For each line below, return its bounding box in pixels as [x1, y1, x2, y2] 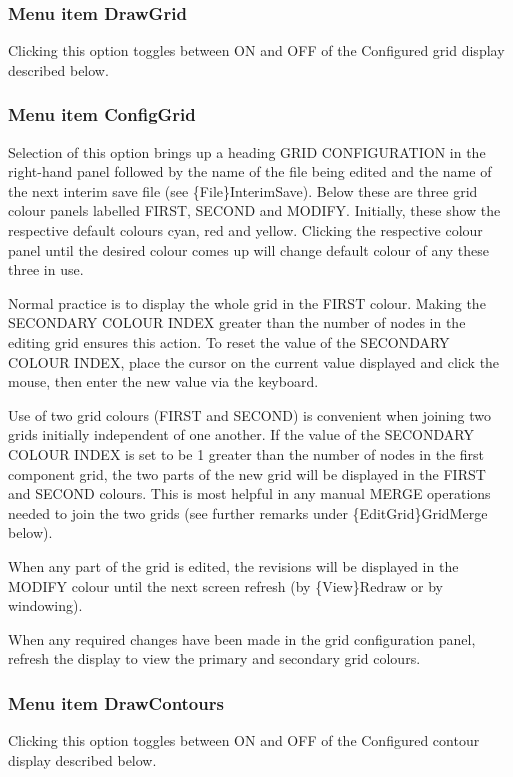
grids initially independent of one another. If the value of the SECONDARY [8, 424, 474, 445]
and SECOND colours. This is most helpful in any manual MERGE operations [8, 483, 491, 504]
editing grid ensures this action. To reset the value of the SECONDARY [8, 331, 450, 352]
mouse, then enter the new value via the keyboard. [8, 371, 319, 392]
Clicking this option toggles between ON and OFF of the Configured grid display [8, 40, 505, 61]
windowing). [8, 595, 83, 616]
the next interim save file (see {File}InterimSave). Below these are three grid [8, 180, 478, 201]
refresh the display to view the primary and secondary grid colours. [8, 648, 421, 669]
